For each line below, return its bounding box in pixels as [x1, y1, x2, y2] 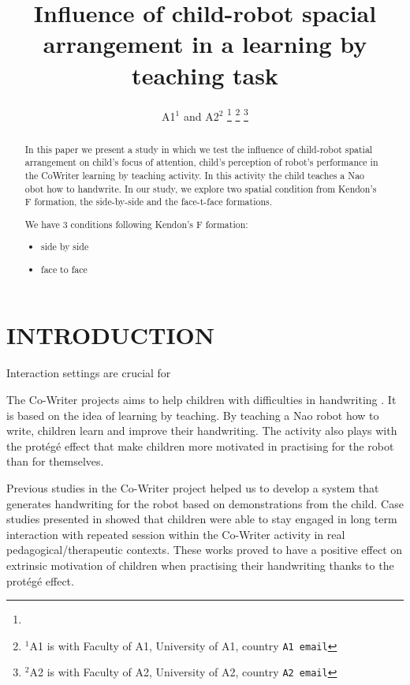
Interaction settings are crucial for [6, 365, 171, 381]
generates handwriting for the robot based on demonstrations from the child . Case [6, 495, 404, 511]
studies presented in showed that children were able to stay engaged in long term [6, 511, 397, 527]
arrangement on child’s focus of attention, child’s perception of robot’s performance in [24, 155, 378, 169]
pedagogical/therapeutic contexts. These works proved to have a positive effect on [6, 541, 403, 558]
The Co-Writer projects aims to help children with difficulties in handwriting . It [6, 391, 397, 407]
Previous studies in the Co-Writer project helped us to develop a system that [6, 479, 379, 496]
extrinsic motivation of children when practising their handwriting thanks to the [6, 556, 394, 573]
